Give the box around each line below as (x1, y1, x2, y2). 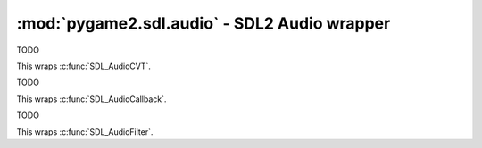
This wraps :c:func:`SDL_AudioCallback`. (16, 94, 167, 104)
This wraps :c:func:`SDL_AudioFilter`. (16, 126, 154, 137)
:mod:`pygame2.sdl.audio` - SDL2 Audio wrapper (16, 13, 391, 33)
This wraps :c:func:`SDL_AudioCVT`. (16, 61, 152, 71)
